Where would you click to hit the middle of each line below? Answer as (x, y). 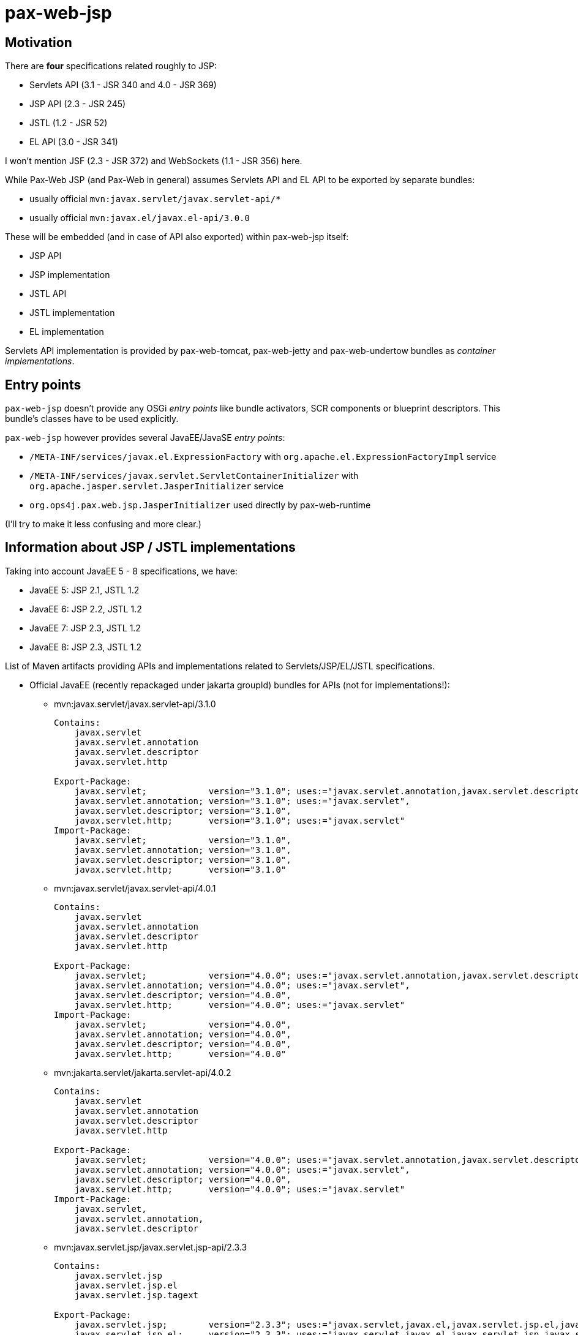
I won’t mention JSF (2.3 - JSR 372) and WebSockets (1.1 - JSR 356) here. (154, 161)
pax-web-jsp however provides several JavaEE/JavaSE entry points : (145, 438)
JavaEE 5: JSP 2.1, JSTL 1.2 (84, 590)
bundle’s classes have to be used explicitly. (92, 419)
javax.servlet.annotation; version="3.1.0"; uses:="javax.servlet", (242, 801)
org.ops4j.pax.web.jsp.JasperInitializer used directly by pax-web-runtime (200, 505)
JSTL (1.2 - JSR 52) (69, 123)
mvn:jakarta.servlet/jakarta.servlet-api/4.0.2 (143, 1072)
